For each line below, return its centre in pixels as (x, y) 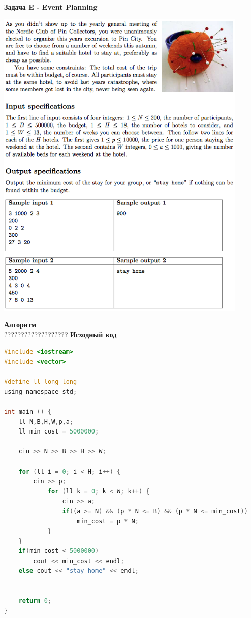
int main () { (28, 411)
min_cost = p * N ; (108, 521)
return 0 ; (35, 601)
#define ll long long (41, 382)
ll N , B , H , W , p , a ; (46, 422)
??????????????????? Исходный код (60, 334)
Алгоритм (20, 325)
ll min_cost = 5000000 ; (59, 432)
